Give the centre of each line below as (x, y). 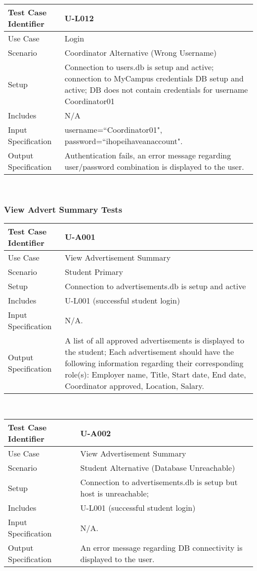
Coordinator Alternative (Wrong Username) (141, 53)
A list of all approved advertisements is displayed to (154, 340)
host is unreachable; (114, 494)
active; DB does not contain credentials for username (156, 90)
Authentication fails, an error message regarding (148, 155)
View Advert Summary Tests (63, 209)
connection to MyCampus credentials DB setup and (154, 78)
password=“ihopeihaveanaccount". (124, 141)
